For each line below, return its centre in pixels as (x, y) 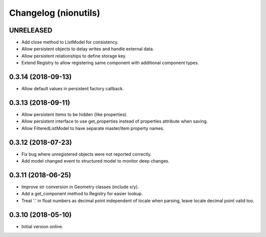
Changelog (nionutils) (55, 13)
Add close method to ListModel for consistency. (70, 42)
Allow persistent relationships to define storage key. (74, 56)
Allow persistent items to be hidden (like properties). (75, 115)
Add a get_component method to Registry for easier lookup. (82, 194)
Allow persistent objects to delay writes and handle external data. (88, 49)
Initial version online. (42, 226)
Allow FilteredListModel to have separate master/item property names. (93, 128)
